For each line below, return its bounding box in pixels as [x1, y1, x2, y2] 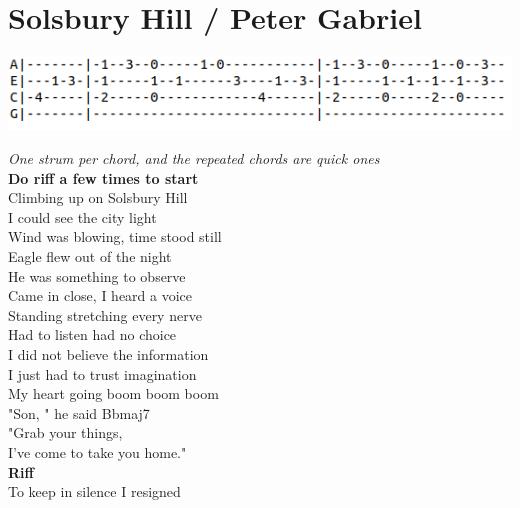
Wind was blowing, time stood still [8, 226, 222, 247]
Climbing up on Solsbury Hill [8, 187, 188, 208]
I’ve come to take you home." [8, 441, 187, 462]
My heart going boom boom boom [8, 383, 219, 404]
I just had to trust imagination [8, 363, 197, 384]
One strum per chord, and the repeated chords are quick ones [8, 148, 380, 169]
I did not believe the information [8, 344, 209, 365]
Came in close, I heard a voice [8, 285, 193, 306]
